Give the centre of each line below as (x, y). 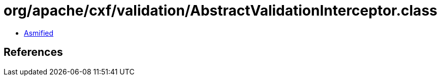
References (33, 52)
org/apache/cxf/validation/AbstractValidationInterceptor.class (220, 11)
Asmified (39, 33)
